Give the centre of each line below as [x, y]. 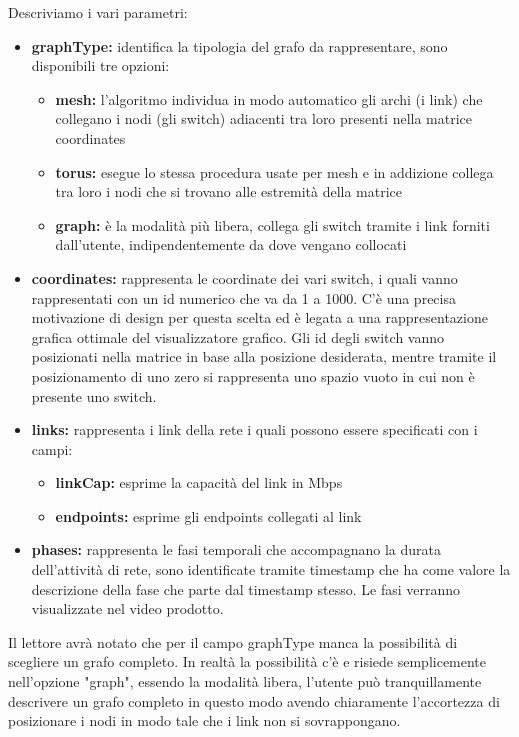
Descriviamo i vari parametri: [98, 12]
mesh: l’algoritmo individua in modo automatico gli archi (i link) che [269, 98]
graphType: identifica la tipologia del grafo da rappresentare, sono [239, 45]
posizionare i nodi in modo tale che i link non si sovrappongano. [204, 720]
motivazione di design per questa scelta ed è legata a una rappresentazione [259, 317]
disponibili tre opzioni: [100, 65]
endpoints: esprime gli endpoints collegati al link [208, 515]
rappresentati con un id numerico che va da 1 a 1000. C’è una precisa [243, 297]
